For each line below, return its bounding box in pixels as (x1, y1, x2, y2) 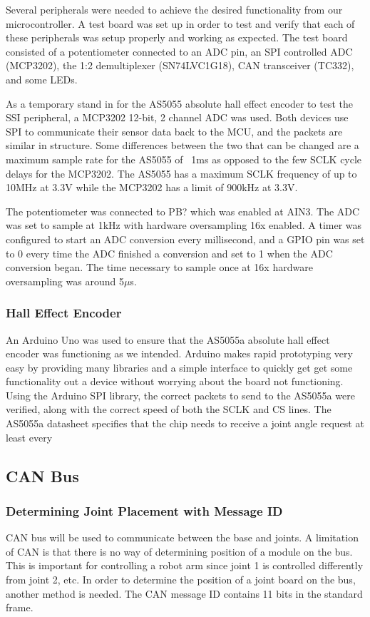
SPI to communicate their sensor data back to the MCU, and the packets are (6, 123, 343, 138)
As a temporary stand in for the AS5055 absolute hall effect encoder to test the (6, 96, 353, 111)
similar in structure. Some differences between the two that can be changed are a (6, 138, 359, 153)
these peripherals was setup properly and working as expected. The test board (6, 30, 348, 45)
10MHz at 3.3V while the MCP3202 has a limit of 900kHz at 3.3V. (6, 180, 298, 195)
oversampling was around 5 (6, 273, 124, 288)
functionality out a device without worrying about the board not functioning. (6, 374, 344, 389)
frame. (6, 600, 34, 615)
